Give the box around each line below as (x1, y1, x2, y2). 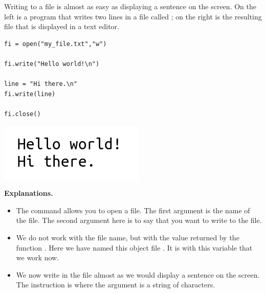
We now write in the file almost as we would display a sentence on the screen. (16, 269, 260, 280)
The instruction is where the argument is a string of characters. (16, 279, 215, 290)
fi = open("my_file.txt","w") (4, 40, 107, 48)
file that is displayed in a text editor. (4, 21, 119, 32)
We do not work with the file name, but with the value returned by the (16, 232, 239, 242)
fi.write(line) (4, 90, 56, 98)
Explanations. (4, 188, 53, 198)
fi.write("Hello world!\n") (4, 60, 100, 67)
